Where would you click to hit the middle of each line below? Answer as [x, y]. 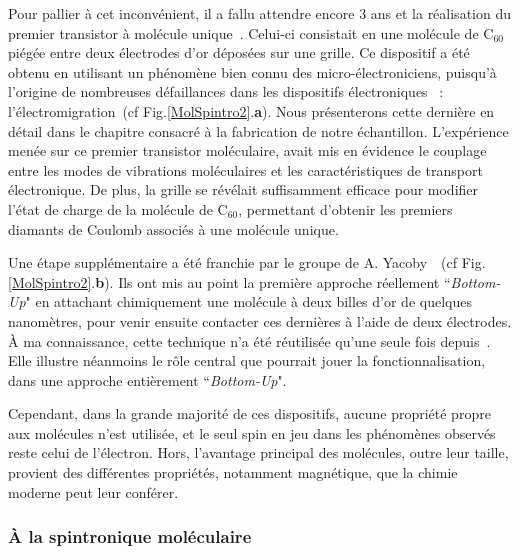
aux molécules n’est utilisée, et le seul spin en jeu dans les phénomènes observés [252, 432]
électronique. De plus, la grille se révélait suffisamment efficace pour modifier [243, 189]
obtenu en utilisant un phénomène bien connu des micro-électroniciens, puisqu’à [252, 71]
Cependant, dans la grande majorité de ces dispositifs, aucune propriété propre [249, 413]
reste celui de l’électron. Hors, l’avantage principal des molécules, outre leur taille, [258, 452]
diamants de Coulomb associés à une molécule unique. [173, 228]
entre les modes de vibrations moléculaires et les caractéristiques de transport [245, 169]
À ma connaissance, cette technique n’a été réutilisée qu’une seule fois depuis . [249, 340]
